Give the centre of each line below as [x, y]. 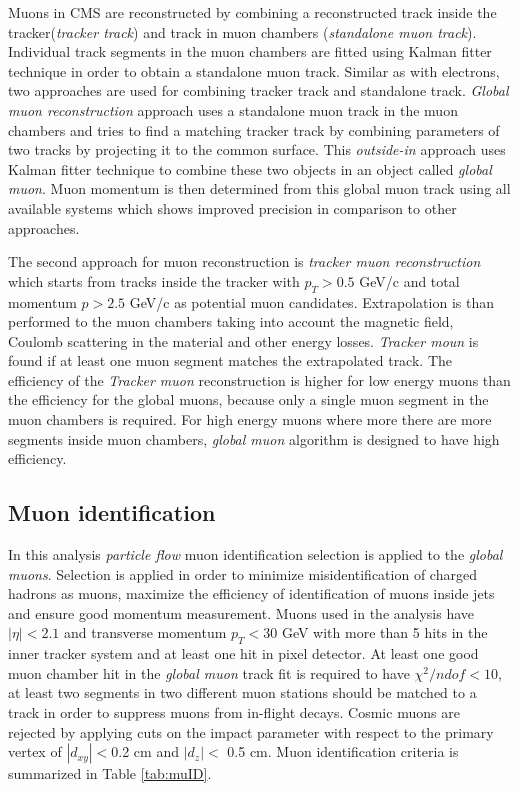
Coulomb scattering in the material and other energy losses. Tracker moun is [243, 340]
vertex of [35, 751]
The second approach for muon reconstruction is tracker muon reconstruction [244, 261]
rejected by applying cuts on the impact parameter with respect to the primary [251, 731]
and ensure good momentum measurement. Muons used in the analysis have [241, 612]
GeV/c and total [409, 280]
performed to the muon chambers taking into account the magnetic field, [231, 321]
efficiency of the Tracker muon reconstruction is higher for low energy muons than [259, 379]
